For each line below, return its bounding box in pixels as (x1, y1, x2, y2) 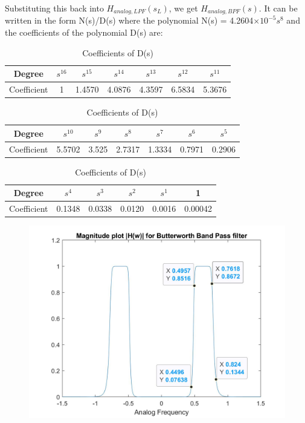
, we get (169, 2, 198, 14)
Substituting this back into (5, 2, 104, 14)
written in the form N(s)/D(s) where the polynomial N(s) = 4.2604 (5, 14, 254, 27)
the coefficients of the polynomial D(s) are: (5, 26, 163, 39)
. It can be (258, 2, 298, 14)
